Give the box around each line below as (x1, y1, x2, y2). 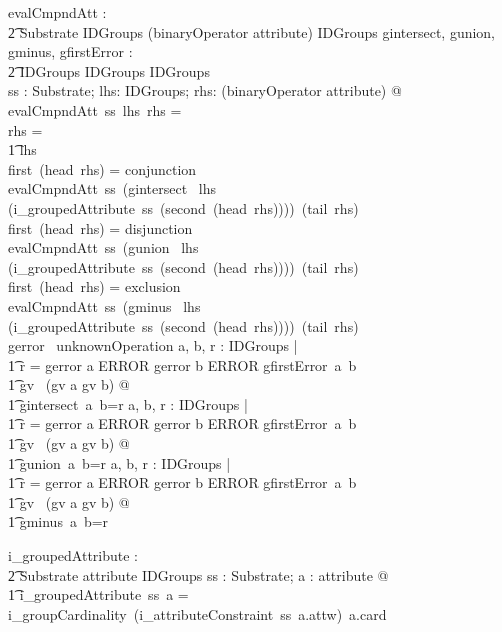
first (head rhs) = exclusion (8, 276, 181, 297)
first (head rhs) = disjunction (8, 217, 193, 238)
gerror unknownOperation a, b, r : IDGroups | (8, 335, 298, 356)
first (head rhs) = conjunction (8, 158, 197, 179)
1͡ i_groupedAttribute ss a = (8, 584, 189, 605)
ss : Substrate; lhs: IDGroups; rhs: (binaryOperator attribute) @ (8, 80, 402, 101)
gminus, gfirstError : (8, 41, 133, 62)
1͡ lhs (8, 139, 37, 160)
